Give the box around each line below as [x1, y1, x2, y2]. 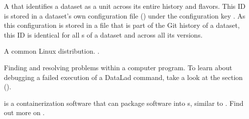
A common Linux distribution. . [4, 46, 100, 56]
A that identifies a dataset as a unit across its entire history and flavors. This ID [4, 1, 246, 11]
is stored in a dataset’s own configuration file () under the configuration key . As [4, 10, 246, 20]
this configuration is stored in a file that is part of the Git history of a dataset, [4, 20, 240, 30]
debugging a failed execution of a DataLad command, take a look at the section [4, 72, 243, 82]
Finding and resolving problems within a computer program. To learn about [4, 62, 232, 72]
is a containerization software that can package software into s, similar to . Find [4, 98, 244, 108]
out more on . [4, 107, 45, 118]
